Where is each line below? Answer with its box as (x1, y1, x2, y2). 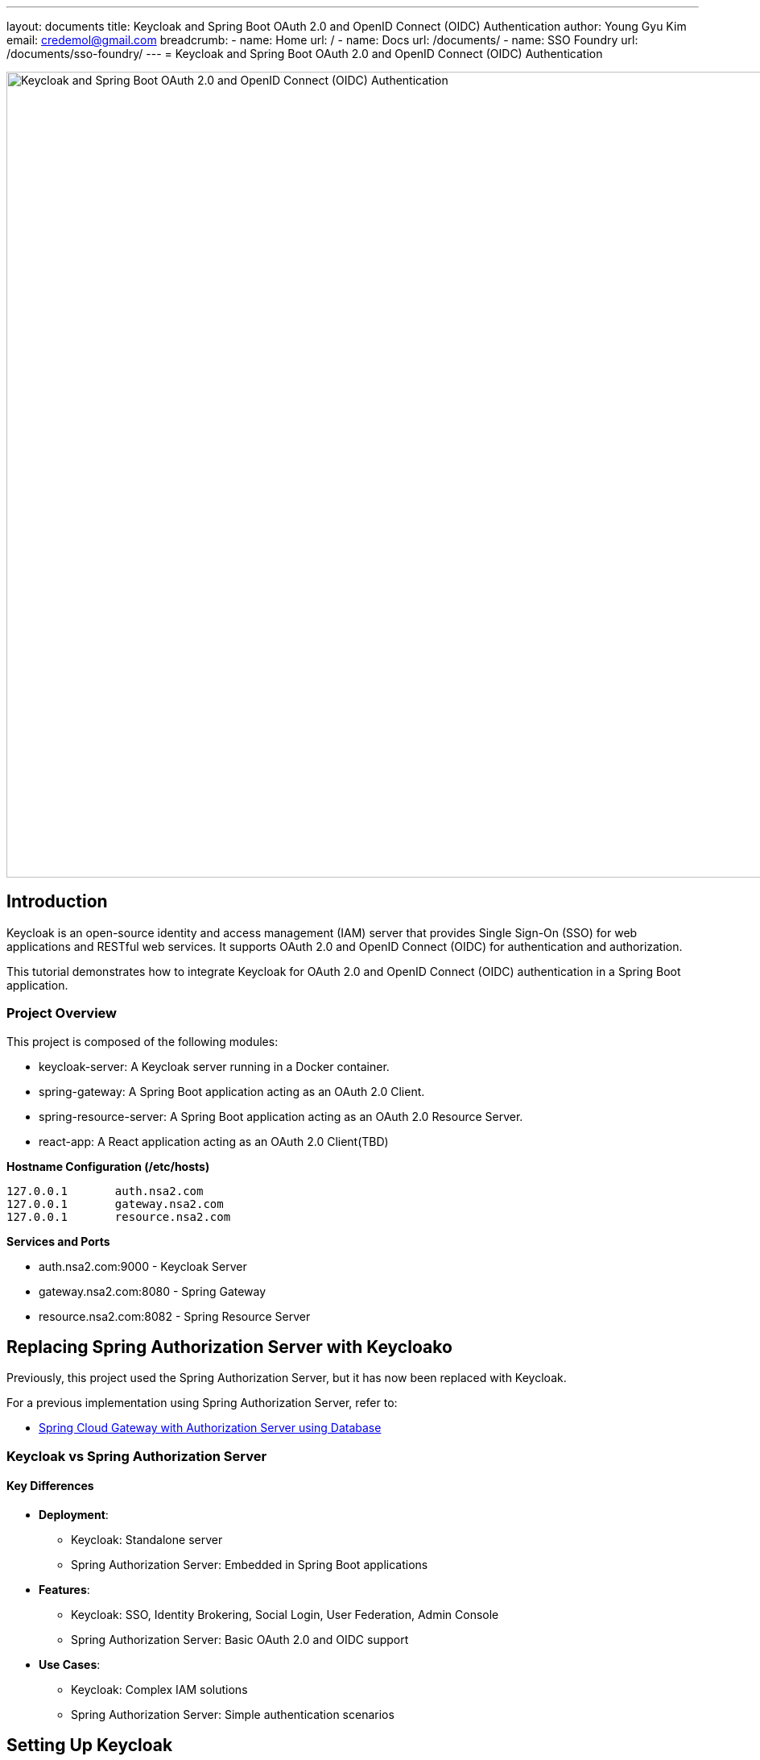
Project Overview (6, 1005, 118, 1022)
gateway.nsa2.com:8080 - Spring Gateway (39, 1284, 266, 1298)
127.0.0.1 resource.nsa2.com (6, 1210, 231, 1223)
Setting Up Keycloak (6, 1735, 173, 1756)
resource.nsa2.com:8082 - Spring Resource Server (39, 1309, 311, 1323)
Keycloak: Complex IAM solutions (71, 1683, 248, 1697)
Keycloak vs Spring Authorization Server (6, 1447, 267, 1464)
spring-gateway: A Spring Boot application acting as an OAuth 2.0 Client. (39, 1084, 425, 1098)
